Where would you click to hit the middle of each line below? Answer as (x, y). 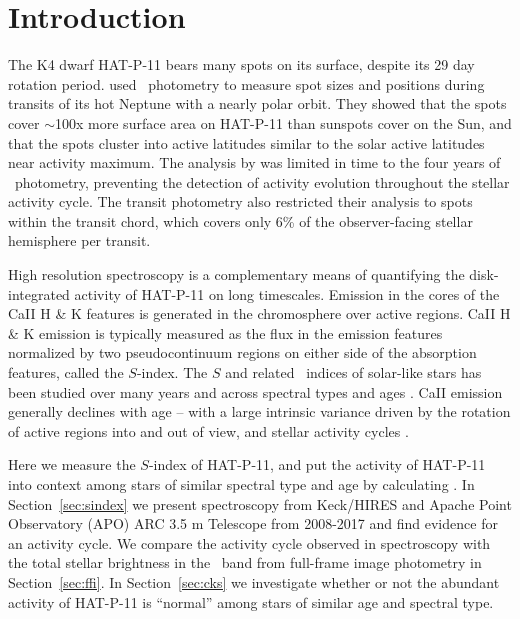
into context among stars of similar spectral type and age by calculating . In (241, 484)
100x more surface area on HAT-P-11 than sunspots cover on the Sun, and (283, 122)
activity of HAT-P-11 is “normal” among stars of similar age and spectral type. (251, 601)
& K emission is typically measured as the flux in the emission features (225, 332)
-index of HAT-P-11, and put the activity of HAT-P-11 (317, 464)
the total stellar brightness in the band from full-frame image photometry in (245, 562)
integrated (39, 293)
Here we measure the (72, 464)
